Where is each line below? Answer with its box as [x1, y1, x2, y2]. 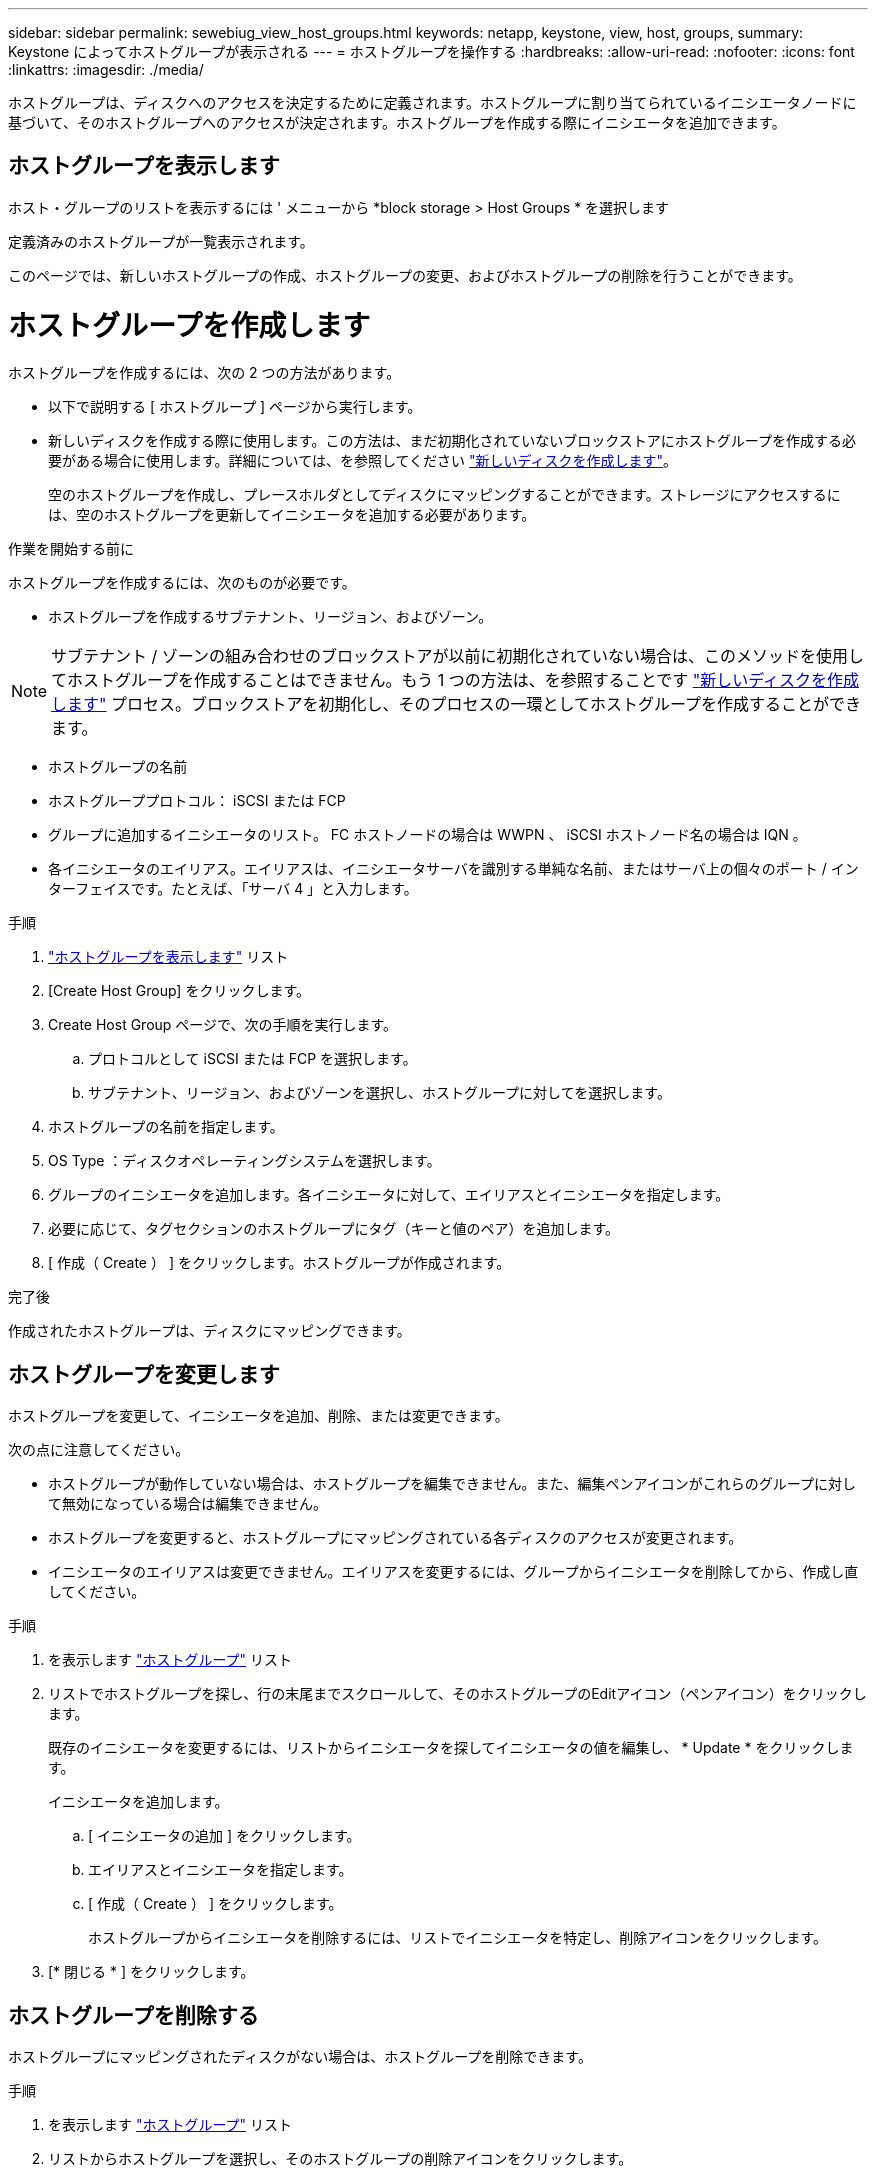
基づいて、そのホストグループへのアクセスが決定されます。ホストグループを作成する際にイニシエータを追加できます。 [8, 114, 786, 131]
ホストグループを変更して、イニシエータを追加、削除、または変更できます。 [8, 1407, 509, 1425]
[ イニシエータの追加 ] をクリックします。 [88, 1827, 361, 1845]
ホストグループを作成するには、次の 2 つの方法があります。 [8, 364, 401, 382]
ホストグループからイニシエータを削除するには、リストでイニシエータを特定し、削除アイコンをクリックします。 [88, 1929, 828, 1947]
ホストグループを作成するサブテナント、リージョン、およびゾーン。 [48, 608, 493, 626]
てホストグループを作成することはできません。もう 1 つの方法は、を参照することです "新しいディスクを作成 [51, 670, 860, 691]
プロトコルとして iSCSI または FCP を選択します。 [88, 1050, 417, 1068]
